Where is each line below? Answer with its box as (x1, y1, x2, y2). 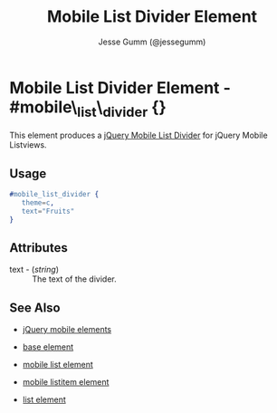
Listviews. (9, 139, 47, 150)
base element (22, 341, 74, 352)
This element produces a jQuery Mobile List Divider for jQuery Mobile (9, 130, 269, 141)
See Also (9, 300, 61, 315)
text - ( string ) (9, 264, 59, 275)
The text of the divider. (32, 274, 117, 284)
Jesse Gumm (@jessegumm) (98, 36, 206, 47)
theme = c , (21, 197, 54, 207)
